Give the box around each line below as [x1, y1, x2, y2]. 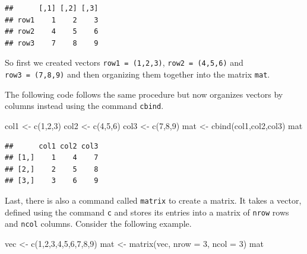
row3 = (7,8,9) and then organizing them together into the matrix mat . [5, 68, 270, 81]
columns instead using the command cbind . [5, 99, 164, 112]
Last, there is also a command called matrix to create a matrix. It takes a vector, [5, 194, 302, 206]
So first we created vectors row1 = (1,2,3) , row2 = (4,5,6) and [5, 56, 243, 69]
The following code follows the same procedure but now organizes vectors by [5, 88, 283, 100]
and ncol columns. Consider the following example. [5, 217, 192, 230]
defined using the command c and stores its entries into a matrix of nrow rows [5, 205, 289, 218]
